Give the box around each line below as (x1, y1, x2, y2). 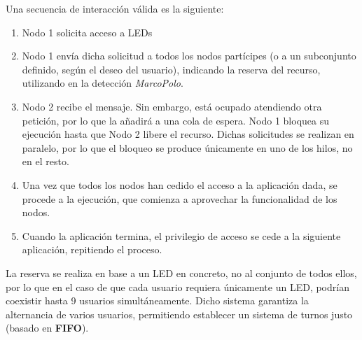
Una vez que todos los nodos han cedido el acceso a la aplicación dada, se (22, 177, 337, 192)
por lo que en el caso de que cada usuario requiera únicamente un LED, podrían (6, 279, 349, 294)
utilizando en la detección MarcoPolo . (22, 76, 183, 90)
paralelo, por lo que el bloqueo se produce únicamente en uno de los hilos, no (22, 140, 353, 155)
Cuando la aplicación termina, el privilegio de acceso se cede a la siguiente (22, 228, 341, 243)
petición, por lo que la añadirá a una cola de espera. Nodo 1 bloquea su (22, 113, 329, 127)
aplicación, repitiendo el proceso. (22, 242, 162, 257)
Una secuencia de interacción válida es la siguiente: (6, 1, 224, 15)
